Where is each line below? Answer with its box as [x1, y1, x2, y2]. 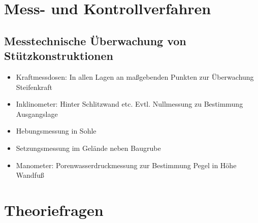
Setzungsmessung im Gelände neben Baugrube [16, 142, 161, 153]
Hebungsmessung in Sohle [16, 125, 96, 136]
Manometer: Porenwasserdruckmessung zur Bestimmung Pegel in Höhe [16, 160, 237, 170]
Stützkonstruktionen [4, 48, 114, 63]
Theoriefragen [4, 199, 104, 220]
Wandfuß [16, 170, 44, 180]
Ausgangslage [16, 108, 58, 119]
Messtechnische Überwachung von [4, 33, 186, 48]
